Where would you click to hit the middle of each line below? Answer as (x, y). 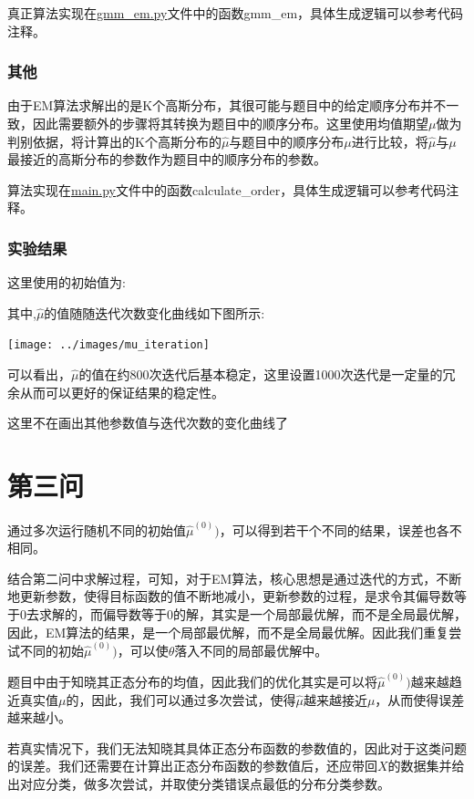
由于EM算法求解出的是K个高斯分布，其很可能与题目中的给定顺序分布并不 (227, 105)
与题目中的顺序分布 (287, 141)
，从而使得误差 (420, 699)
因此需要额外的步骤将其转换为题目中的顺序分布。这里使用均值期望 (230, 123)
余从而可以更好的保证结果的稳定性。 (116, 392)
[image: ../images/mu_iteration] (108, 345)
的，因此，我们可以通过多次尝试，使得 (181, 699)
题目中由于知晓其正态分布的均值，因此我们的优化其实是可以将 (192, 682)
